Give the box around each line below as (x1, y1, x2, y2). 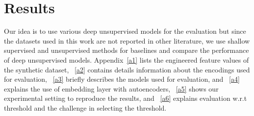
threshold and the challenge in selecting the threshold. (4, 102, 167, 113)
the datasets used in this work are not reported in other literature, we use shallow (4, 35, 250, 46)
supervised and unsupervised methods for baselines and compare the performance (4, 45, 249, 55)
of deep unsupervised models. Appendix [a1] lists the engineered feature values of (4, 54, 249, 65)
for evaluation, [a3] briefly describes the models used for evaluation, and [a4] (4, 74, 240, 84)
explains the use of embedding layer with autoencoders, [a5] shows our (4, 83, 219, 93)
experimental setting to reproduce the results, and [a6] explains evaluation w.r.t (4, 93, 247, 103)
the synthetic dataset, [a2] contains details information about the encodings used (4, 64, 250, 74)
